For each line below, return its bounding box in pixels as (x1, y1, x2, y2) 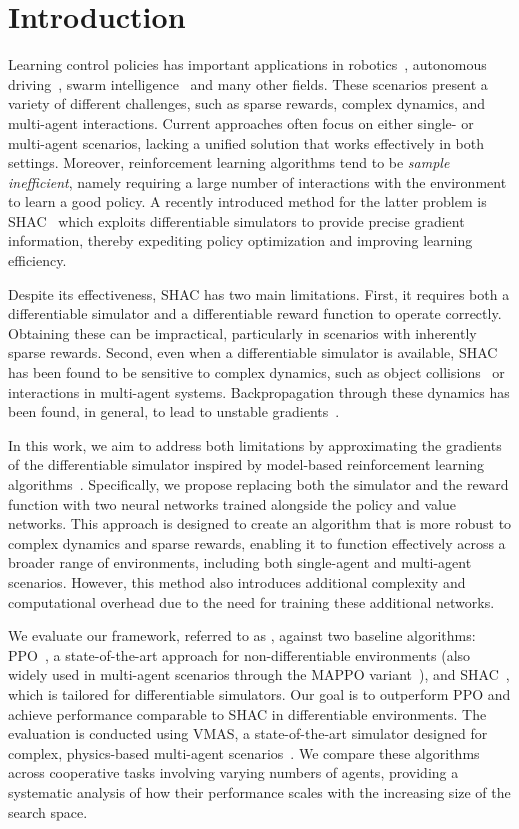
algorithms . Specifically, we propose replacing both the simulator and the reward (8, 474, 509, 494)
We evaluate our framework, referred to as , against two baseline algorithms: (8, 625, 476, 646)
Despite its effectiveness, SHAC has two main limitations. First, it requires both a (8, 283, 510, 304)
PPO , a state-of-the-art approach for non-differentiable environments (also (8, 644, 471, 665)
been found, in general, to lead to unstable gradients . (8, 401, 340, 422)
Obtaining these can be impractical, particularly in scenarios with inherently (8, 322, 477, 343)
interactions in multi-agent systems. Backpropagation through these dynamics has (8, 381, 510, 402)
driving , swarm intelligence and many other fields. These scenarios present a (8, 73, 488, 94)
